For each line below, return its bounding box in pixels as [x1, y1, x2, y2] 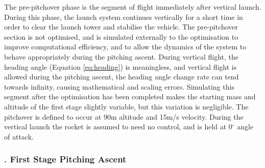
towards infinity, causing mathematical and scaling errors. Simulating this [4, 81, 234, 92]
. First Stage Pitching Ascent [4, 153, 127, 165]
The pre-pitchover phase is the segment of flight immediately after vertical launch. [4, 2, 261, 12]
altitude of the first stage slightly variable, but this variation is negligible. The [4, 101, 249, 111]
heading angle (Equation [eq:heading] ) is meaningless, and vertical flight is [4, 61, 237, 72]
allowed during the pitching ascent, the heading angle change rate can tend [4, 71, 239, 82]
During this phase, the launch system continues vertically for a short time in [4, 11, 243, 22]
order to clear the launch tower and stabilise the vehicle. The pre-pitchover [4, 21, 238, 32]
